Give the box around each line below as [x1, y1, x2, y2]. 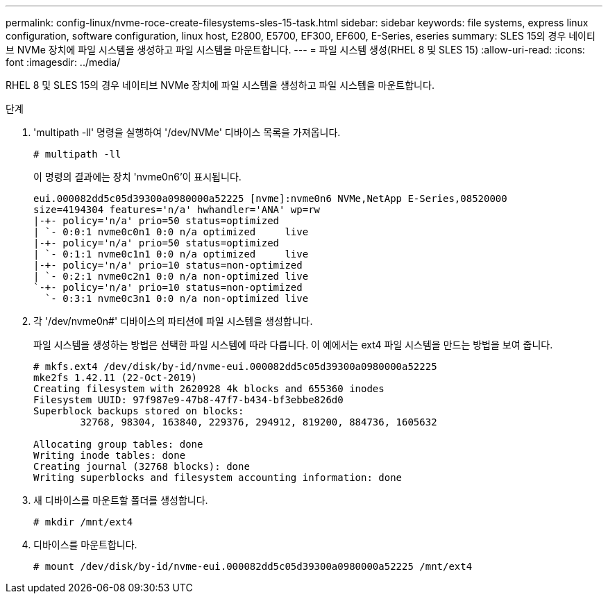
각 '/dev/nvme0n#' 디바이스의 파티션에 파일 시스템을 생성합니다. [33, 315, 313, 327]
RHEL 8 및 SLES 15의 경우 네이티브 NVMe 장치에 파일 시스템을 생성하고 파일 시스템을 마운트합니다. [6, 79, 434, 91]
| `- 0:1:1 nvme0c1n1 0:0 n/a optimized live [33, 248, 309, 260]
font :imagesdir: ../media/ [6, 56, 121, 68]
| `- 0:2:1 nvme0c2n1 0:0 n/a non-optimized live [33, 271, 309, 282]
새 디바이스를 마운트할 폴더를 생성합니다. [33, 494, 208, 506]
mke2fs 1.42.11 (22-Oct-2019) [33, 372, 198, 383]
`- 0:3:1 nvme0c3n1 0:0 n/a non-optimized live [44, 293, 309, 304]
